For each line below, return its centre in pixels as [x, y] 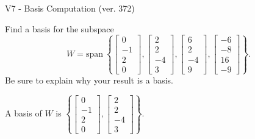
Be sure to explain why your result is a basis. [89, 80]
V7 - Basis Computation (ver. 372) [70, 8]
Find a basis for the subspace [59, 28]
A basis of [23, 113]
